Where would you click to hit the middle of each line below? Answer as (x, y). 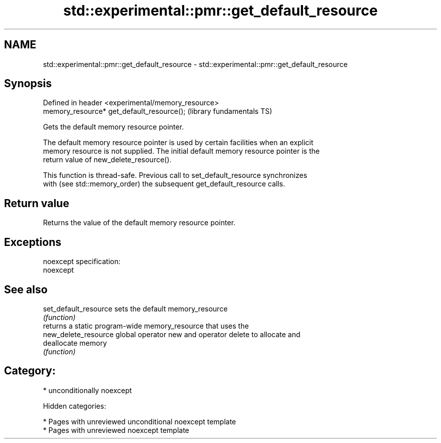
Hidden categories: (75, 406)
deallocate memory (75, 343)
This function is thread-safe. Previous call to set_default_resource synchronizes (175, 175)
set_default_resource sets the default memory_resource (135, 308)
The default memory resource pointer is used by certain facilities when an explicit (178, 143)
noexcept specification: (82, 262)
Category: (30, 371)
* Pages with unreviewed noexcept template (116, 430)
